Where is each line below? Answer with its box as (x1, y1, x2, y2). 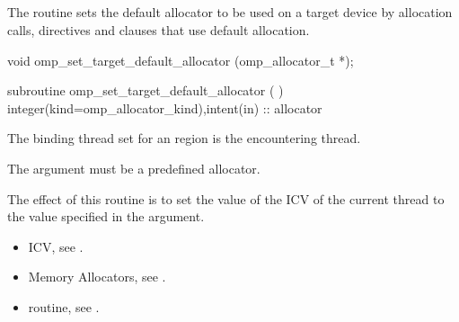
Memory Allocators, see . (28, 267, 166, 286)
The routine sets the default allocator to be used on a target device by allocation (7, 3, 453, 22)
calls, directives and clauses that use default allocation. (7, 20, 310, 39)
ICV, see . (28, 237, 84, 255)
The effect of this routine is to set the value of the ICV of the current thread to (7, 189, 445, 208)
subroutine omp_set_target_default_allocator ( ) (7, 81, 284, 100)
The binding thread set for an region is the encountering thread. (7, 129, 361, 148)
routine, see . (28, 297, 100, 316)
